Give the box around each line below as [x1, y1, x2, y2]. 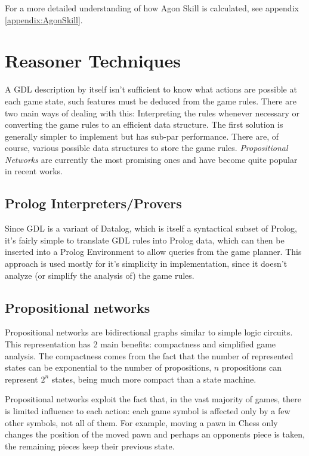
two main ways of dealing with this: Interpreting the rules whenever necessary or [5, 106, 300, 119]
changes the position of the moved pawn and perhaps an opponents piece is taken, [5, 428, 305, 440]
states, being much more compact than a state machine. [51, 372, 257, 385]
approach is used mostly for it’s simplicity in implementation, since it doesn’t [5, 257, 288, 270]
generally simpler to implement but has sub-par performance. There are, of [5, 130, 279, 142]
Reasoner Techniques [5, 48, 181, 73]
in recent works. [5, 165, 63, 177]
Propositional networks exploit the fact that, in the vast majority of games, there [5, 393, 301, 405]
